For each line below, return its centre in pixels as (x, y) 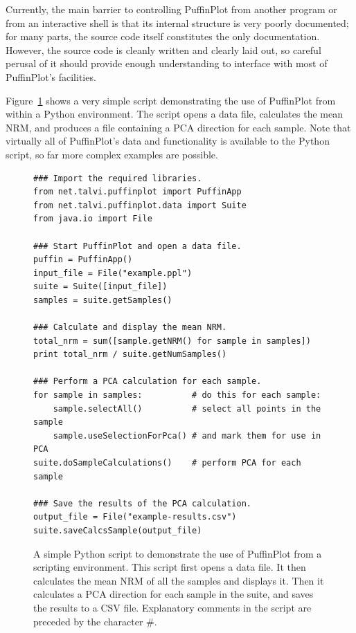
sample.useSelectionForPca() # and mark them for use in (187, 435)
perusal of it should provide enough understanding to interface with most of (167, 63)
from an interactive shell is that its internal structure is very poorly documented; (177, 22)
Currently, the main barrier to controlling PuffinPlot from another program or (171, 9)
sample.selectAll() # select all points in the (187, 409)
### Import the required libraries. (118, 178)
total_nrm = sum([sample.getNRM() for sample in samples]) (172, 341)
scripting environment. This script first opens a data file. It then (170, 567)
